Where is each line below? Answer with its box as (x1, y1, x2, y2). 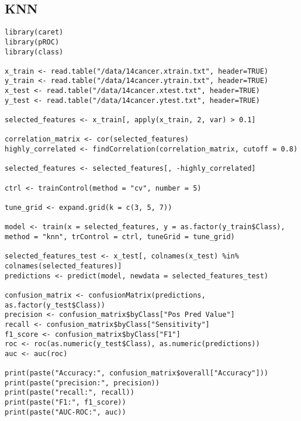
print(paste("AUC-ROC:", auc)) (5, 408, 126, 416)
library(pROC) (5, 37, 60, 46)
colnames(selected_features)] (5, 261, 122, 270)
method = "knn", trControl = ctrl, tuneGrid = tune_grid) (5, 232, 235, 241)
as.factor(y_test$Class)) (5, 301, 105, 309)
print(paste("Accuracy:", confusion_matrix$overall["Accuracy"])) (5, 369, 269, 378)
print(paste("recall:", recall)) (5, 388, 134, 397)
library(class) (5, 47, 64, 56)
